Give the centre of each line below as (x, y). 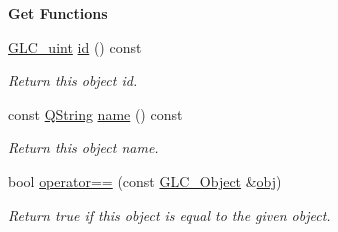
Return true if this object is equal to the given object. (169, 214)
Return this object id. (73, 80)
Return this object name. (83, 147)
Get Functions (58, 13)
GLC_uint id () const (75, 46)
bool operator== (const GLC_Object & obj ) (145, 180)
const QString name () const (95, 113)
